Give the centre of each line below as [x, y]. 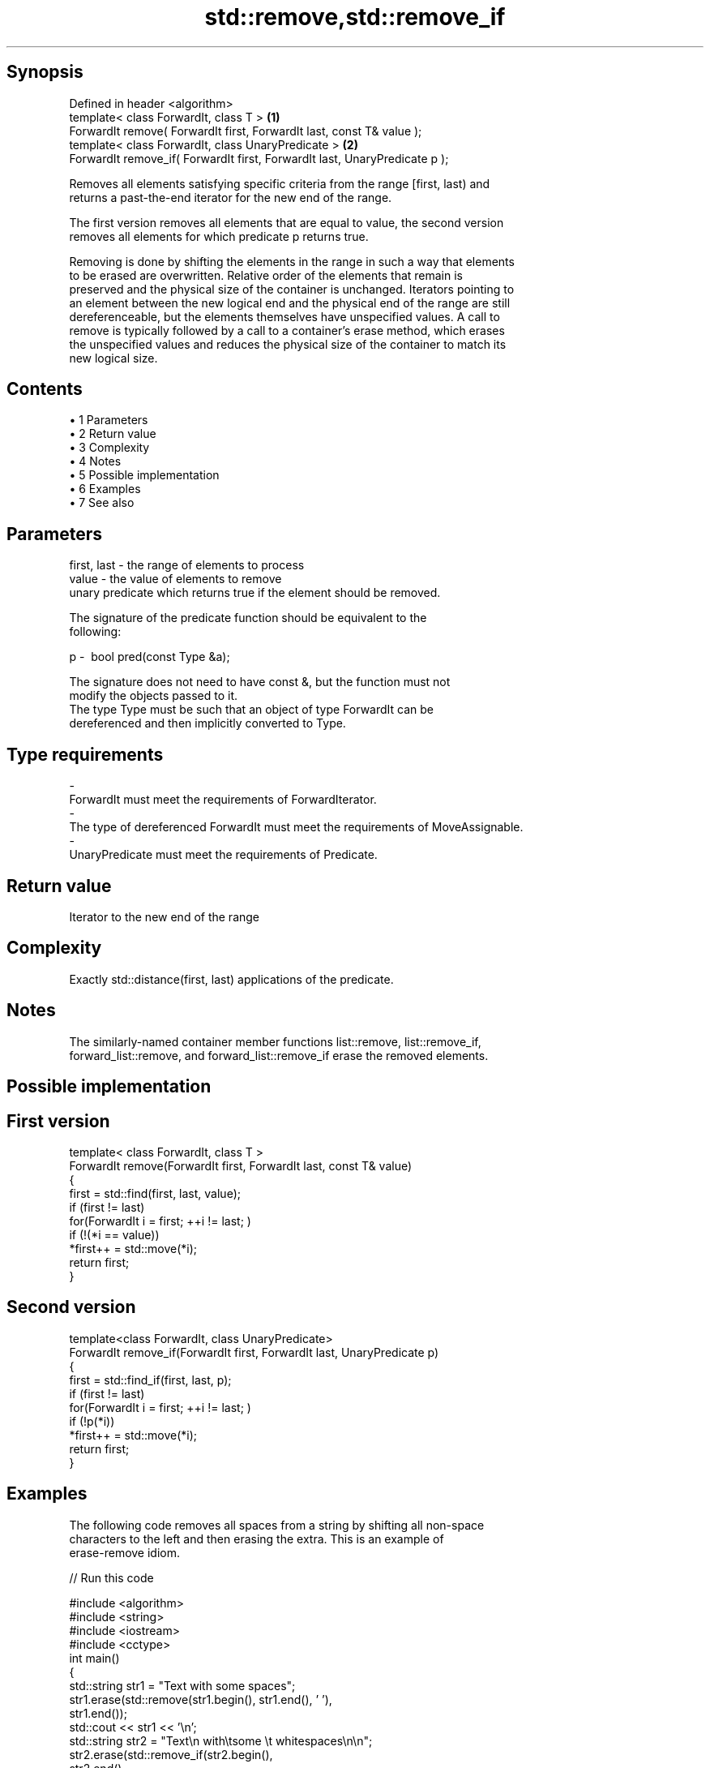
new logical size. [113, 358]
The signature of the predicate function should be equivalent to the [248, 618]
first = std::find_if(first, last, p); [150, 1380]
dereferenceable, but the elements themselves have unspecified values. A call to [284, 316]
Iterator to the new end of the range [165, 916]
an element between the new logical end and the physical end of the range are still [290, 303]
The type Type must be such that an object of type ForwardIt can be [251, 710]
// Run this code [111, 1577]
